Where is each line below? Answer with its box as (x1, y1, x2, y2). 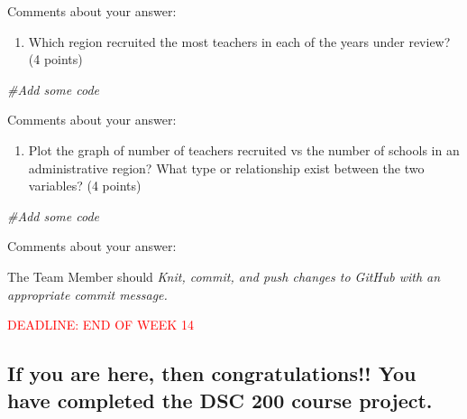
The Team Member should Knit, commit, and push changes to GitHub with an (7, 266, 441, 285)
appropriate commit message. (7, 284, 168, 303)
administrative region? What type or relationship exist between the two (28, 158, 425, 177)
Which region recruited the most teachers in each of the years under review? (28, 32, 451, 51)
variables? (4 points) (28, 176, 142, 195)
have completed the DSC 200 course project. (7, 386, 433, 414)
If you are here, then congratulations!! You (7, 359, 417, 387)
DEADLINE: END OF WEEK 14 (7, 315, 194, 334)
